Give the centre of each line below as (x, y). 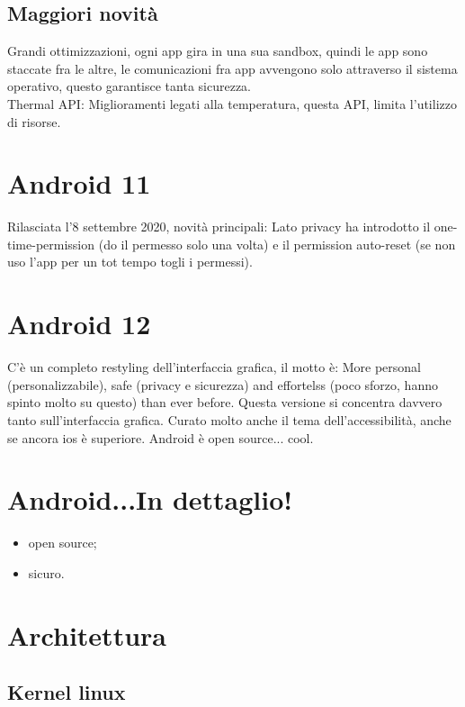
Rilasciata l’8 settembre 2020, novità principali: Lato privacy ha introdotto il (219, 227)
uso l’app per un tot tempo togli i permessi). (130, 262)
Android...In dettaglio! (150, 499)
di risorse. (34, 121)
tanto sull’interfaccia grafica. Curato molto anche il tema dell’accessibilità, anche (229, 419)
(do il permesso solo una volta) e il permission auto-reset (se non (277, 244)
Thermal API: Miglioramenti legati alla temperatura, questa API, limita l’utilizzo (232, 103)
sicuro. (46, 572)
